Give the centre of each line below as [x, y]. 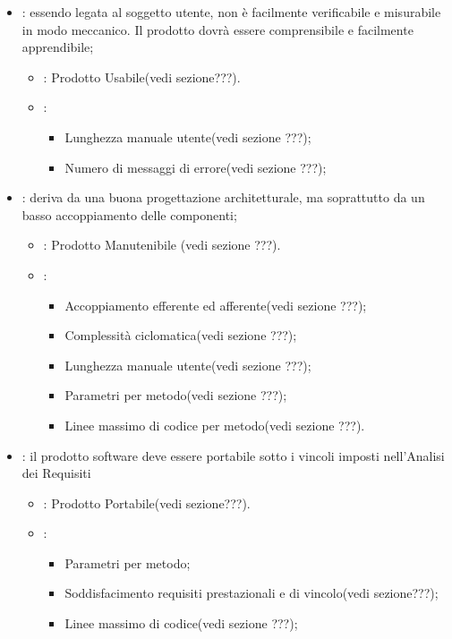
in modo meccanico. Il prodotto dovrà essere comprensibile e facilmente [217, 29]
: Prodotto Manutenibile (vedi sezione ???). [162, 245]
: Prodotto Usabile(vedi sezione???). [142, 77]
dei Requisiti [56, 473]
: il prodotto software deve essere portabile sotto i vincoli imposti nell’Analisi [233, 455]
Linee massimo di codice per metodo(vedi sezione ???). [215, 425]
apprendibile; [58, 47]
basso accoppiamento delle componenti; [129, 214]
